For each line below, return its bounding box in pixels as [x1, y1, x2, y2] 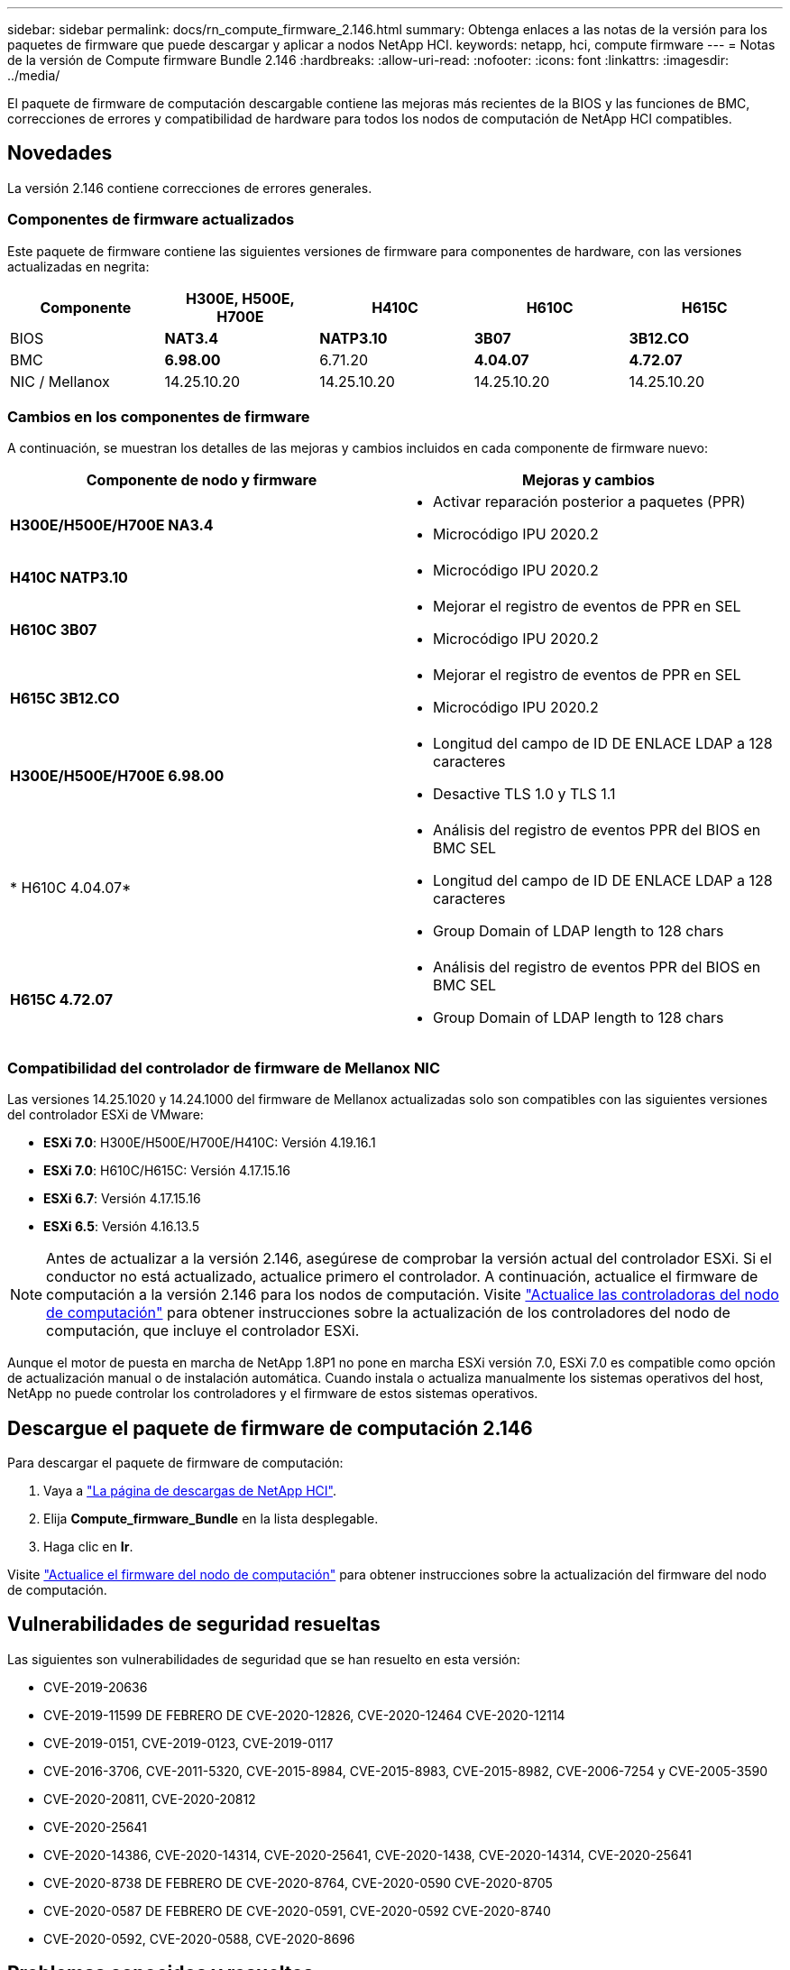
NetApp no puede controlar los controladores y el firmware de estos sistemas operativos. [7, 1385, 538, 1402]
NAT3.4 [164, 328, 219, 347]
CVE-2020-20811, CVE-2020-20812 [43, 1790, 256, 1807]
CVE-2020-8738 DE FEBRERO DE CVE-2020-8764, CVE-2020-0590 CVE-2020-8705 [43, 1874, 553, 1891]
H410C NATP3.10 [10, 568, 128, 587]
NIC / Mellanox [10, 372, 110, 391]
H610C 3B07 [10, 621, 97, 640]
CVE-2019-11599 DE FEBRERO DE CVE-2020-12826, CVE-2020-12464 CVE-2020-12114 [43, 1707, 565, 1723]
